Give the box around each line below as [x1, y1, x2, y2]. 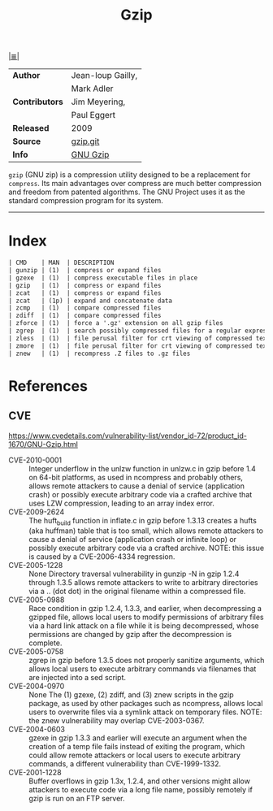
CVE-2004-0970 [8, 681, 65, 692]
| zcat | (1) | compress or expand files [8, 288, 162, 297]
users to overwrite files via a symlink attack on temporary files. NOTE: [28, 707, 262, 717]
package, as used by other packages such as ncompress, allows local [28, 699, 263, 709]
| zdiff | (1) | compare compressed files [8, 311, 162, 320]
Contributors [12, 96, 63, 107]
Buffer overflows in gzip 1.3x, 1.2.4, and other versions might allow [28, 776, 250, 786]
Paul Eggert [71, 110, 116, 121]
